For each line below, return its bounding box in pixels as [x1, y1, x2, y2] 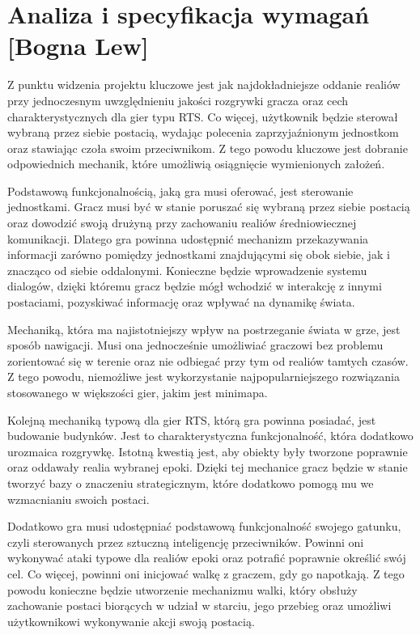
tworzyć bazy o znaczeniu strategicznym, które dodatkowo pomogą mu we [7, 474, 374, 491]
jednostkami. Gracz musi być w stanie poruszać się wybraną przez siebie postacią [7, 198, 410, 215]
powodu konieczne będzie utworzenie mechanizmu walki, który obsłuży [7, 581, 358, 598]
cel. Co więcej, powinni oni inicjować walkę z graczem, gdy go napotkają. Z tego [7, 565, 405, 582]
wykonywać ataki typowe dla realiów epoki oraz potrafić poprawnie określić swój [7, 549, 406, 566]
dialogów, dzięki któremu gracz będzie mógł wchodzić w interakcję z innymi [7, 277, 382, 294]
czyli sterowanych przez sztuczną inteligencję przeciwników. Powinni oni [7, 533, 364, 550]
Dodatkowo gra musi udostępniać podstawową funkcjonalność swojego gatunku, [7, 518, 401, 535]
